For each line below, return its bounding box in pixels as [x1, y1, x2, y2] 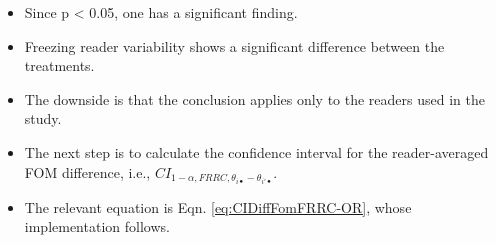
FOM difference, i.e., [24, 161, 151, 182]
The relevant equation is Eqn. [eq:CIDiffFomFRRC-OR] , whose [24, 196, 412, 217]
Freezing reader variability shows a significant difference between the [24, 35, 445, 56]
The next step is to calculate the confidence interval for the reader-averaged [24, 141, 489, 162]
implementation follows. [24, 216, 170, 237]
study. [24, 108, 62, 129]
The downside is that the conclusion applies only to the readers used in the [24, 88, 485, 109]
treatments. [24, 55, 95, 76]
